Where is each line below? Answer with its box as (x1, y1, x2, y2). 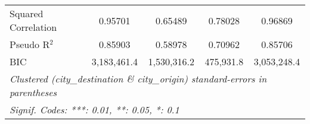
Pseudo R (10, 37, 50, 51)
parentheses (10, 85, 57, 99)
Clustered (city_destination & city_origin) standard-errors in (10, 72, 267, 85)
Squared (10, 7, 44, 20)
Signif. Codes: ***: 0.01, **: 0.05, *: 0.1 (10, 103, 179, 116)
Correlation (10, 20, 57, 34)
